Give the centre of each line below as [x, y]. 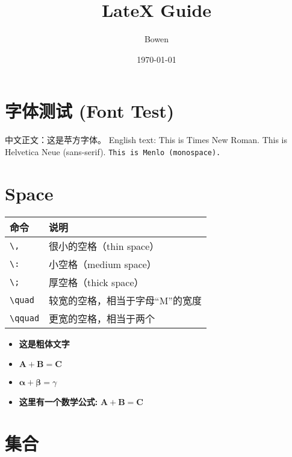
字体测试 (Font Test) [90, 111]
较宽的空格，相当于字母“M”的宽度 [125, 300]
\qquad [25, 318]
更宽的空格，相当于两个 [102, 318]
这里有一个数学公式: [58, 402]
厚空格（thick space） [96, 282]
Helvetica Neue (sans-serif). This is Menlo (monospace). [113, 151]
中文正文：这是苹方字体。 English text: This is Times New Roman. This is [146, 140]
